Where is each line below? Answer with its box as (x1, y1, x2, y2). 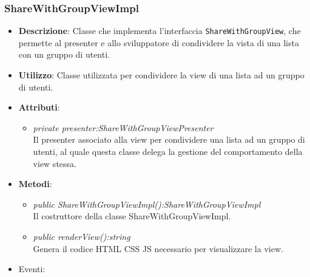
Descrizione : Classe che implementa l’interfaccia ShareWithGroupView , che (18, 24, 301, 37)
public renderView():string (33, 230, 130, 242)
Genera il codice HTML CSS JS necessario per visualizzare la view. (33, 242, 283, 255)
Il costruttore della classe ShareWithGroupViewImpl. (33, 210, 231, 222)
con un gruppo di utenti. (18, 48, 110, 61)
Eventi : (18, 262, 45, 275)
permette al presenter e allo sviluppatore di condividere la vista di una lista (18, 36, 299, 49)
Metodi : (18, 177, 52, 190)
